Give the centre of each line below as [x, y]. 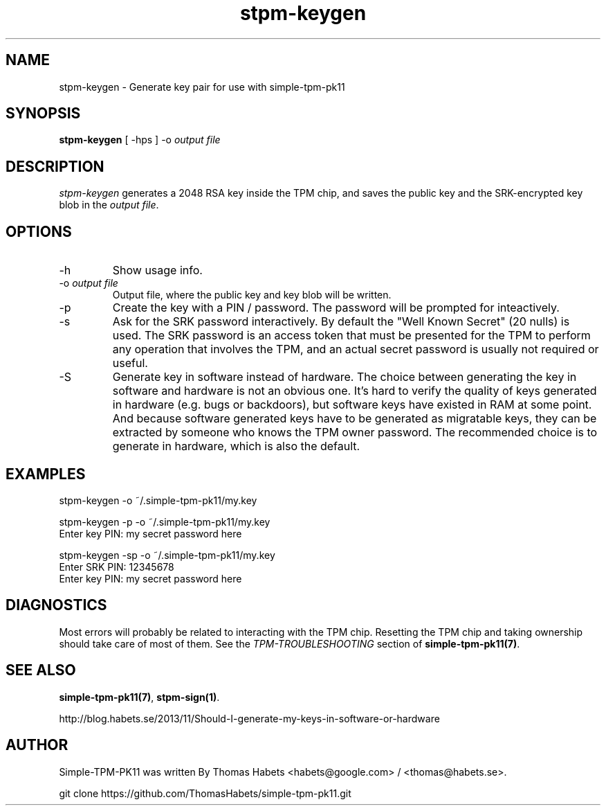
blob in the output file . [109, 205]
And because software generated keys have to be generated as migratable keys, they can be [355, 419]
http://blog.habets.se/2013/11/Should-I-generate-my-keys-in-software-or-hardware [249, 718]
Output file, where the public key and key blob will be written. [252, 295]
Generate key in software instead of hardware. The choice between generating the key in [345, 377]
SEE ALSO [41, 670]
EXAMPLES [46, 474]
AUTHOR [37, 745]
